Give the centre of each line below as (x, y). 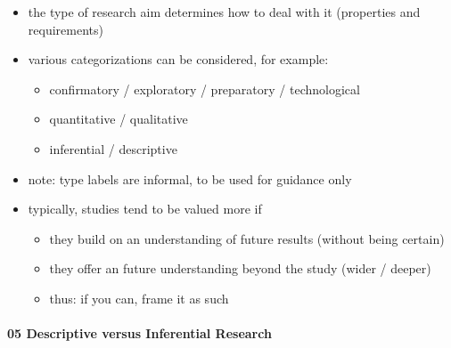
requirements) (66, 29)
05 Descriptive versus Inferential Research (139, 333)
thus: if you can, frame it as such (139, 298)
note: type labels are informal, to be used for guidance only (190, 178)
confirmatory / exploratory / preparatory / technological (205, 89)
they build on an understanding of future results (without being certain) (247, 238)
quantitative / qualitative (119, 119)
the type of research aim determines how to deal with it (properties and (224, 12)
